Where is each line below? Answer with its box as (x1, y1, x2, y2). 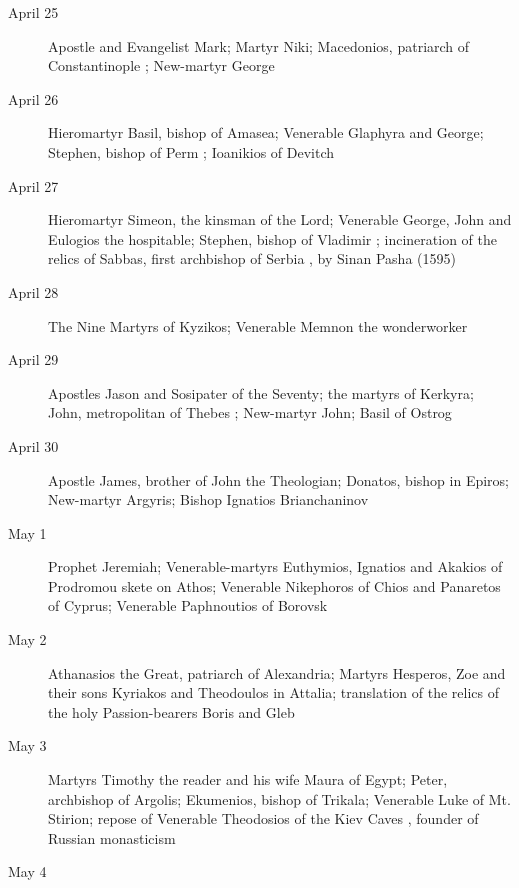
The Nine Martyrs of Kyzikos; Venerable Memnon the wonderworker (48, 315, 468, 336)
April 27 (8, 175, 59, 196)
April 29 (8, 349, 59, 370)
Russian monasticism (48, 827, 176, 848)
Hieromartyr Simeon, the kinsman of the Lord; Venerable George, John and (48, 209, 512, 230)
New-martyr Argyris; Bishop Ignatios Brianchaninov (48, 489, 369, 510)
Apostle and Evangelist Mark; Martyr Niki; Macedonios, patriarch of (48, 35, 470, 56)
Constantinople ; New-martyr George (48, 55, 275, 76)
